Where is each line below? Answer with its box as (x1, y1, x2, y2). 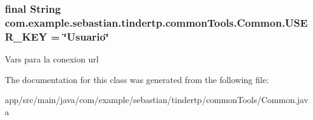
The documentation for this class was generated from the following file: (5, 73, 269, 85)
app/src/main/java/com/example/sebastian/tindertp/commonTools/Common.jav (5, 93, 309, 106)
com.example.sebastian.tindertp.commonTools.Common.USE (5, 15, 308, 30)
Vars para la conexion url (5, 53, 99, 65)
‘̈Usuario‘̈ (63, 28, 109, 44)
